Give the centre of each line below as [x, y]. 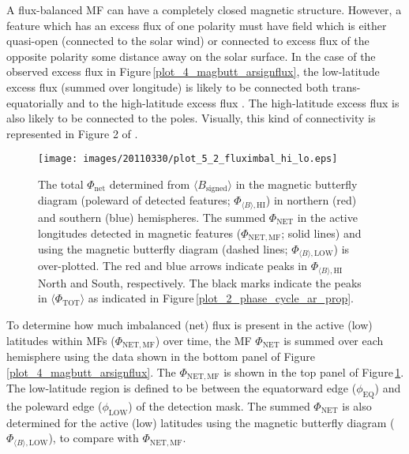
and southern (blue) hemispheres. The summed [152, 217]
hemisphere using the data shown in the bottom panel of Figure [161, 356]
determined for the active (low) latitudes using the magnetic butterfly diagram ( [201, 422]
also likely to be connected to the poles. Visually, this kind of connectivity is [191, 118]
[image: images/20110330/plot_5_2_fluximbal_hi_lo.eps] [188, 159]
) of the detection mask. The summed [219, 405]
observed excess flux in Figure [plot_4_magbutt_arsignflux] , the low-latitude [193, 71]
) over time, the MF [203, 340]
